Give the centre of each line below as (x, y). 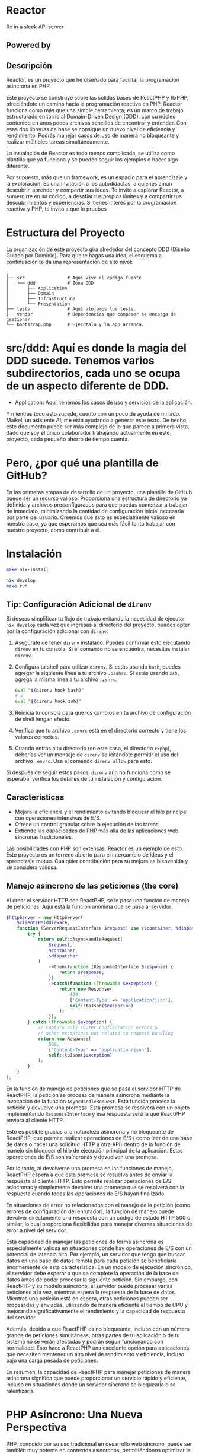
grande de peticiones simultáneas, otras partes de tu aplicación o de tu (93, 1335)
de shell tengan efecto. (43, 719)
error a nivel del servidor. (37, 1230)
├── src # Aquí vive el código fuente (74, 278)
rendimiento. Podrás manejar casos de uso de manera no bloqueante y (93, 136)
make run (17, 586)
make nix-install (28, 569)
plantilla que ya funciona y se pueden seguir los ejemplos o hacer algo (92, 160)
